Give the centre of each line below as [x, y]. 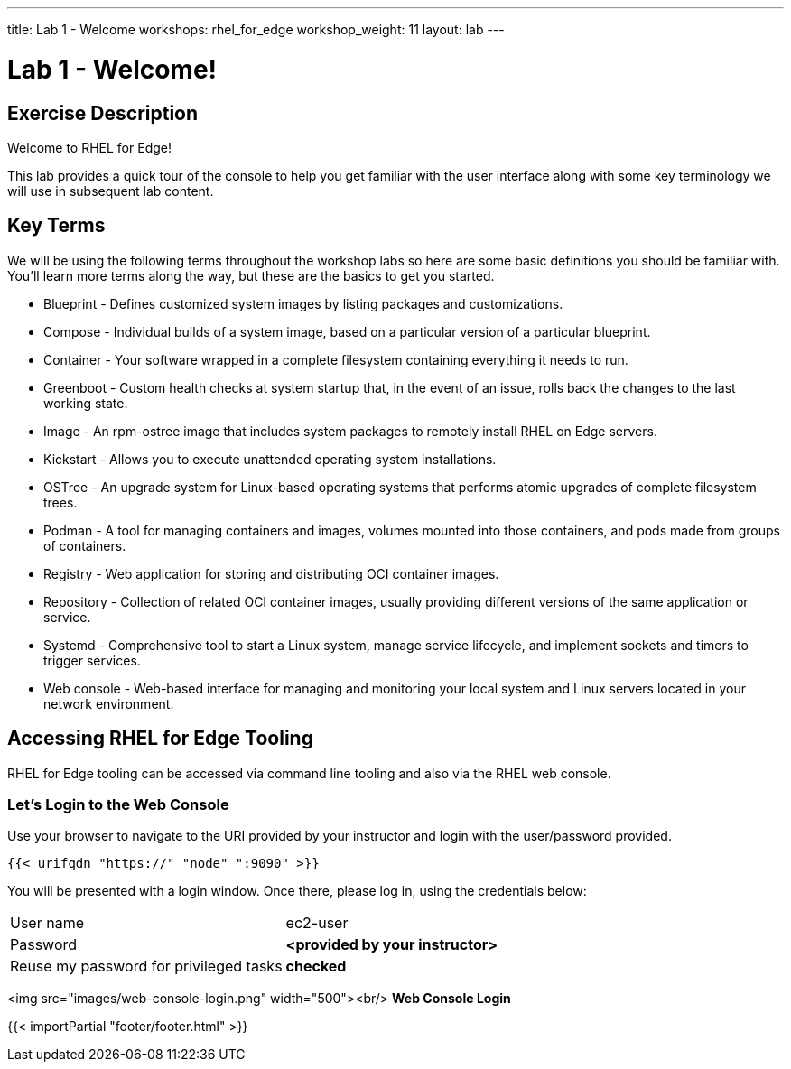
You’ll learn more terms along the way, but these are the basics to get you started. [251, 275]
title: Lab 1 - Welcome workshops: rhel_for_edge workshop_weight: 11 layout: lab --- [256, 29]
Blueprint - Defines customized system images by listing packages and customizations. [303, 303]
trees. [60, 502]
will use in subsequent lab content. [111, 191]
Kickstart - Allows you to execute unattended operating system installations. [270, 459]
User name [47, 923]
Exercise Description [103, 113]
